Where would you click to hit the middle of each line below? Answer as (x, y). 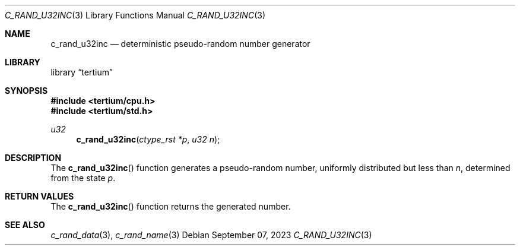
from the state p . (83, 178)
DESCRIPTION (33, 158)
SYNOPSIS (26, 91)
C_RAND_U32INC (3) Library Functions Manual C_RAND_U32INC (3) (135, 15)
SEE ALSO (25, 225)
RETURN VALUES (39, 196)
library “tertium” (82, 72)
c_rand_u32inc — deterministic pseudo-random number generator (180, 44)
